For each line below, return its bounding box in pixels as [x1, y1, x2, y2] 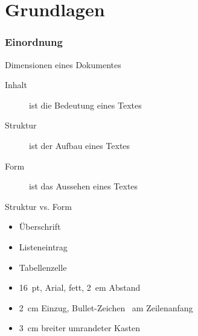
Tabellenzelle [19, 261, 67, 273]
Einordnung [5, 34, 63, 49]
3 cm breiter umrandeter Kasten [19, 322, 140, 334]
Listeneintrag [19, 240, 68, 253]
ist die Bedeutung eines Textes [29, 98, 142, 111]
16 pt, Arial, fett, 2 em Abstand [19, 281, 141, 294]
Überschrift [19, 220, 61, 233]
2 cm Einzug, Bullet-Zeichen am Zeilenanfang [19, 301, 193, 314]
